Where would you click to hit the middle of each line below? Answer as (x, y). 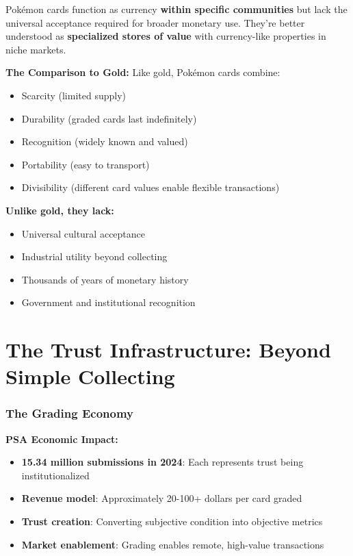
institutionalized (55, 475)
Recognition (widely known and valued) (105, 141)
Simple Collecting (90, 376)
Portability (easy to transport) (86, 164)
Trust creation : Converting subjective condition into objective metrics (172, 521)
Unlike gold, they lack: (60, 210)
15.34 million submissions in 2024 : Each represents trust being (162, 462)
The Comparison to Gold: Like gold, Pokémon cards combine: (143, 72)
